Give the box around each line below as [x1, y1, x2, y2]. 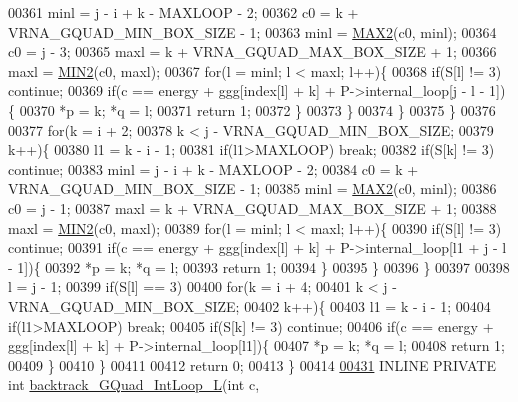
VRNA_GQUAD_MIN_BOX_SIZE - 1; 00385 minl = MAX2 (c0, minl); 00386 [8, 178, 497, 199]
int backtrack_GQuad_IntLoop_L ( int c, [8, 374, 260, 395]
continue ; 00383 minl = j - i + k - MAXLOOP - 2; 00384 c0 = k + [8, 158, 419, 179]
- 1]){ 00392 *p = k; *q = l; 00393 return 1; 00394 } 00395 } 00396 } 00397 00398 [8, 256, 510, 277]
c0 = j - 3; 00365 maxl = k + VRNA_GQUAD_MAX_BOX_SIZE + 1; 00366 [8, 41, 497, 62]
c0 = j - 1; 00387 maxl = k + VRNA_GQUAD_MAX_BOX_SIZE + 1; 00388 [8, 197, 497, 218]
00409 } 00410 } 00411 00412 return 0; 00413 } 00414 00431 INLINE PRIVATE [8, 354, 496, 375]
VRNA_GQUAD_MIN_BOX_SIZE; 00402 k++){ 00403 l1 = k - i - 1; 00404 [8, 295, 491, 316]
